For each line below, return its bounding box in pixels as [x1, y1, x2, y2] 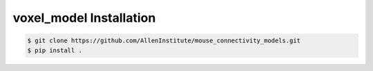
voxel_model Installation [12, 10, 156, 25]
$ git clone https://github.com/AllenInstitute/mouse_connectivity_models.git [27, 37, 300, 44]
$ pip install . [27, 46, 83, 54]
